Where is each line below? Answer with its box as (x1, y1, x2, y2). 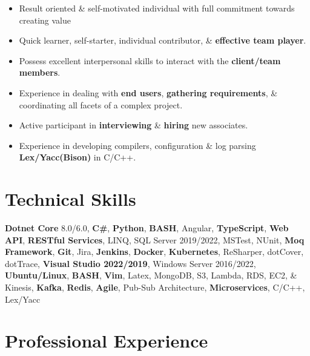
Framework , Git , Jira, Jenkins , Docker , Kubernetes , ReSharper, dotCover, (5, 245, 304, 258)
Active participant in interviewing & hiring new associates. (19, 119, 248, 131)
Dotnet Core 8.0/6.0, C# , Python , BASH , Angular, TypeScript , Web (5, 222, 289, 234)
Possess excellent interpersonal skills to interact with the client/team (19, 54, 281, 67)
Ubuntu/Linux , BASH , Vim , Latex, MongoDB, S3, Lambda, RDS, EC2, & (5, 269, 297, 282)
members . (19, 66, 61, 79)
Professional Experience (5, 328, 208, 353)
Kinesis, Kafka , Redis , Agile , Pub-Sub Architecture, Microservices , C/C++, (5, 281, 305, 294)
